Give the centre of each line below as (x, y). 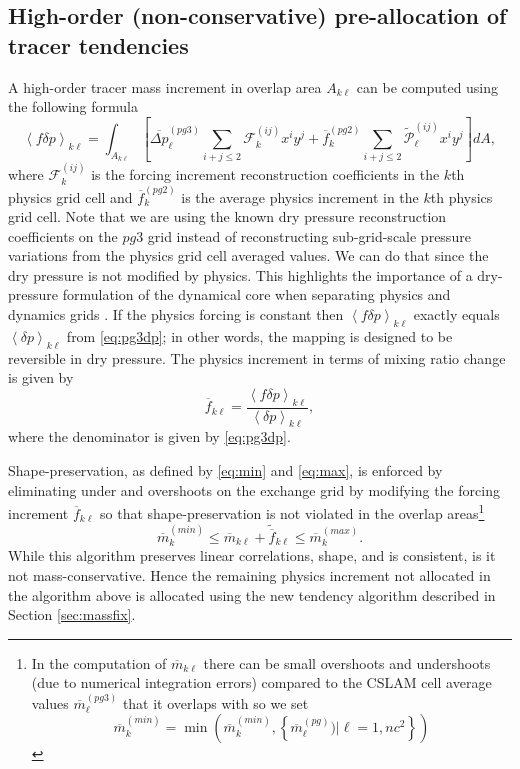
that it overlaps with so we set (215, 702)
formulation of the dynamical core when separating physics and (256, 294)
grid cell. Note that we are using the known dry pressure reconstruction (227, 216)
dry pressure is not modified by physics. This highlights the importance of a (240, 274)
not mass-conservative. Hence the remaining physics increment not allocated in (249, 574)
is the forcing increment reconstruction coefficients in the (265, 174)
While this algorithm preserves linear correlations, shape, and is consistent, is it (252, 555)
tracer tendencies (98, 44)
